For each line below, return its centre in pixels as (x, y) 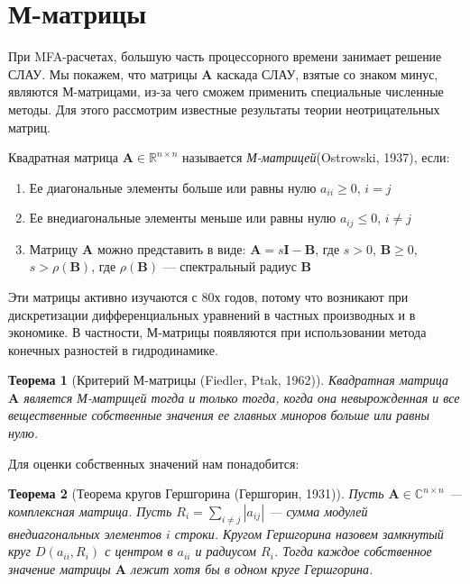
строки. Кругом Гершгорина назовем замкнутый (309, 533)
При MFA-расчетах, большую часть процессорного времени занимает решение (225, 56)
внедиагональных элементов (85, 533)
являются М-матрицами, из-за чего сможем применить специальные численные (226, 91)
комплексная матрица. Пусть (90, 511)
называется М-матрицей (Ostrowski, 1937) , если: (316, 157)
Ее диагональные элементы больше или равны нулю (173, 187)
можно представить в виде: (171, 248)
